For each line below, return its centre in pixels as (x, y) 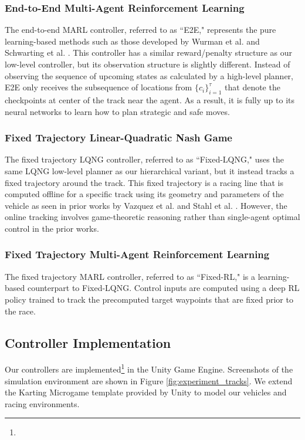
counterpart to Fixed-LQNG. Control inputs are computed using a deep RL (163, 288)
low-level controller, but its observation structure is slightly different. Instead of (148, 64)
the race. (20, 311)
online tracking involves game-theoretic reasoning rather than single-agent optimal (152, 217)
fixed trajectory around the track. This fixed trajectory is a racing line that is (144, 182)
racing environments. (42, 403)
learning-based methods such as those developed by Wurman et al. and (132, 41)
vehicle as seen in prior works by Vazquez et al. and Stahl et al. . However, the (146, 205)
